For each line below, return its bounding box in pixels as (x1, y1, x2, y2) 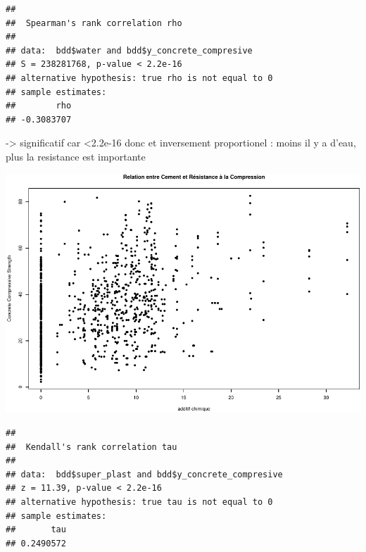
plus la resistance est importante (6, 149, 146, 163)
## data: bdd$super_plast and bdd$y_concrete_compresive (6, 469, 283, 479)
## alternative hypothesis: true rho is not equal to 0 (6, 73, 273, 83)
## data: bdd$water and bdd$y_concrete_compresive (6, 45, 253, 56)
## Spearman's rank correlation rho (6, 18, 182, 28)
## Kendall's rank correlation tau (6, 441, 177, 452)
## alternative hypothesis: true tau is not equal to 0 (6, 497, 273, 507)
